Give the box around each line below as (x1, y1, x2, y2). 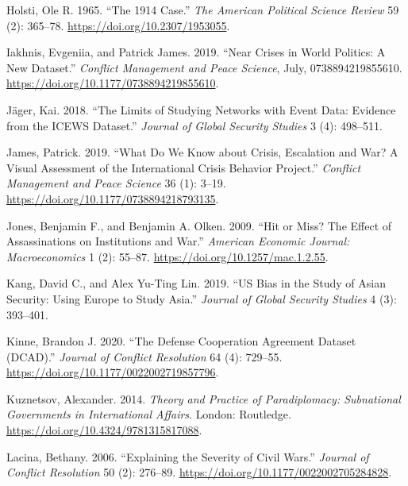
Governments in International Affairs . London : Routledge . (6, 406, 291, 422)
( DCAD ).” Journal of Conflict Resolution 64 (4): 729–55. (6, 348, 283, 364)
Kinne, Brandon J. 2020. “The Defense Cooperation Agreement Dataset (6, 333, 356, 349)
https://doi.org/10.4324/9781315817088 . (6, 422, 202, 438)
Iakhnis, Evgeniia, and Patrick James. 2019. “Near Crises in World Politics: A (6, 44, 386, 60)
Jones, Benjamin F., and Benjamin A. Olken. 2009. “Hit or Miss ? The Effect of (6, 217, 392, 233)
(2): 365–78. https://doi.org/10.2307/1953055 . (6, 17, 230, 33)
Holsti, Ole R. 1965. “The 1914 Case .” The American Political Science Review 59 (6, 2, 399, 17)
